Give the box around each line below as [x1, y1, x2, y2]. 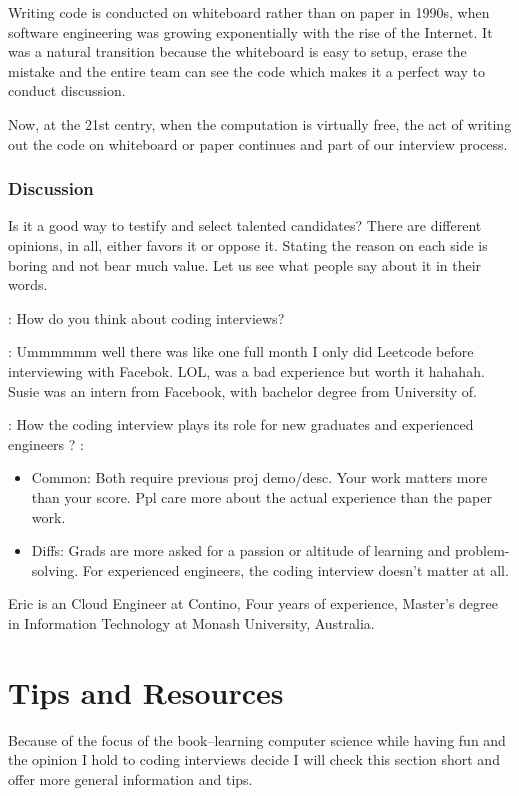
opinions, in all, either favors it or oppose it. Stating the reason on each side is [8, 234, 488, 255]
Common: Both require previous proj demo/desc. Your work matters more [31, 467, 488, 488]
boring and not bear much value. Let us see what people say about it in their [8, 254, 482, 275]
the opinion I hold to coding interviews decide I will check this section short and [8, 749, 500, 770]
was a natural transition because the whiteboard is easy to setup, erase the [8, 41, 467, 62]
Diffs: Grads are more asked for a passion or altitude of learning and [31, 540, 451, 561]
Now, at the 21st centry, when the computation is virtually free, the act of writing [8, 113, 512, 134]
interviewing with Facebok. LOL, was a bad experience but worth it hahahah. [8, 360, 485, 381]
